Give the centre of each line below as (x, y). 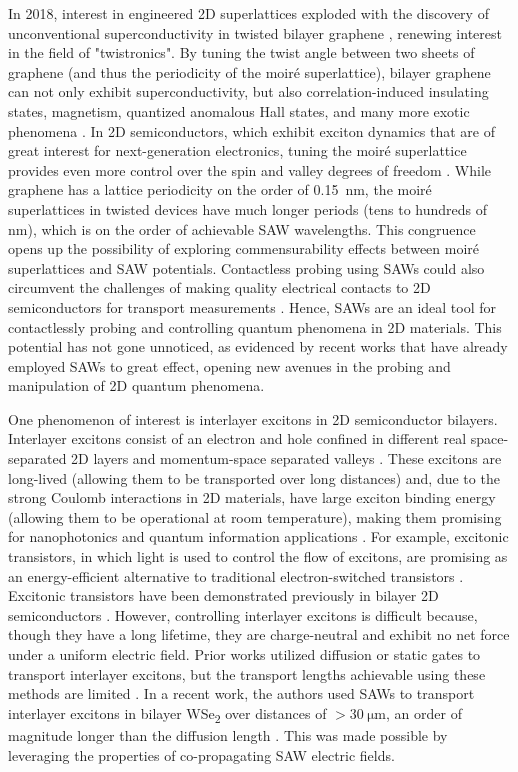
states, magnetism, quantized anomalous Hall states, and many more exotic (239, 110)
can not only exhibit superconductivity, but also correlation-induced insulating (248, 91)
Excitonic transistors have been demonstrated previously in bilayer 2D (223, 595)
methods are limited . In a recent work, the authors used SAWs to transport (241, 693)
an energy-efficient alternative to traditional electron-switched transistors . (236, 575)
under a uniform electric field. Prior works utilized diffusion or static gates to (244, 654)
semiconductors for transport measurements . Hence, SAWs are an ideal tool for (252, 306)
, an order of (424, 712)
